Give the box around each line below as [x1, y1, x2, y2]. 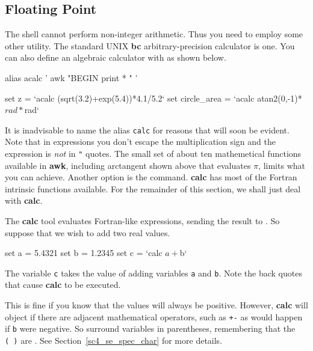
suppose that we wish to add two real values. [5, 226, 170, 239]
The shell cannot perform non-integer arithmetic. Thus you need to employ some [5, 28, 303, 40]
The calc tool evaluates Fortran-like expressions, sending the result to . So [5, 215, 280, 227]
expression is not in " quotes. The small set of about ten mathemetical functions [5, 147, 302, 160]
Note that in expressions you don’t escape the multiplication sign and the [5, 135, 276, 148]
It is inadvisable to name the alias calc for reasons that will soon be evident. [5, 123, 290, 136]
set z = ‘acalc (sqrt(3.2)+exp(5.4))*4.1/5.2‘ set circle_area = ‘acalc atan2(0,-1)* [5, 91, 302, 104]
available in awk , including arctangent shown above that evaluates [5, 159, 251, 171]
